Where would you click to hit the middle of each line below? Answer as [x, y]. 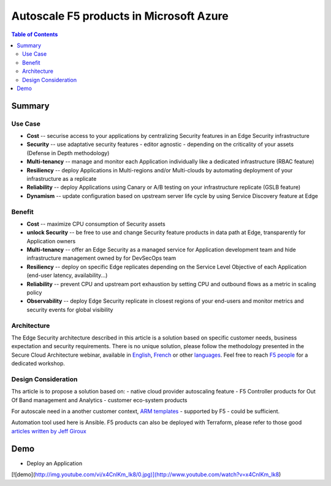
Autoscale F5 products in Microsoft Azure [120, 16]
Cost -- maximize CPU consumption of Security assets [96, 224]
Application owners [51, 241]
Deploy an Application [55, 463]
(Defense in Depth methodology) [68, 153]
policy [34, 293]
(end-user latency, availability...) [67, 275]
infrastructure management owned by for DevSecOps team [101, 258]
